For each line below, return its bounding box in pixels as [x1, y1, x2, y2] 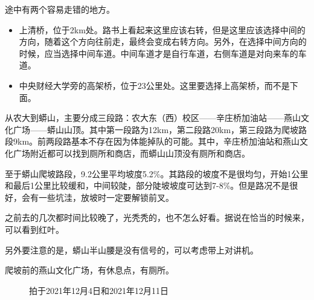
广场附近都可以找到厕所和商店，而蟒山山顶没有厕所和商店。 [13, 146, 250, 159]
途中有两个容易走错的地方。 [5, 3, 115, 15]
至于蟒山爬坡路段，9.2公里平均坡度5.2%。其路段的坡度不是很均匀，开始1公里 [5, 167, 309, 180]
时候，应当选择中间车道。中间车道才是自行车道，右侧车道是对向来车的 [19, 47, 298, 59]
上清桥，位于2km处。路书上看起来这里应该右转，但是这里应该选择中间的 [19, 23, 306, 36]
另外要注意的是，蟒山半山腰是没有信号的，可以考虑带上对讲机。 [5, 243, 258, 256]
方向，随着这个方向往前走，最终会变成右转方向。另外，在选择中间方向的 [19, 35, 307, 48]
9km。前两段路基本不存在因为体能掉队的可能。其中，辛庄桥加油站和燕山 [13, 135, 300, 148]
